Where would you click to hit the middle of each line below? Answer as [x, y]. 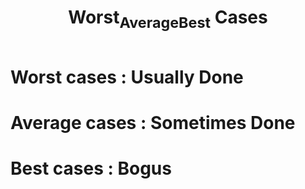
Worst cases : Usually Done [127, 77]
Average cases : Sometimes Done [153, 122]
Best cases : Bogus [91, 168]
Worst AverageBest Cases [168, 19]
